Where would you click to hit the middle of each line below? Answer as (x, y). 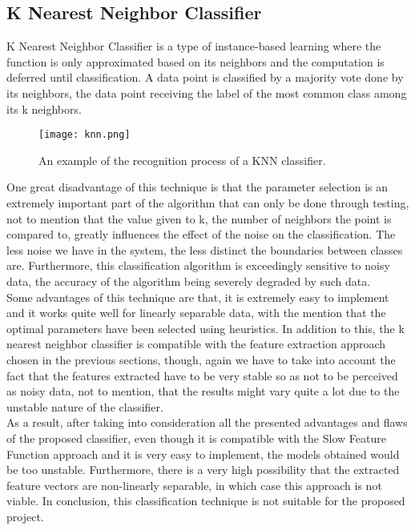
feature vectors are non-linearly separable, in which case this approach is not (194, 485)
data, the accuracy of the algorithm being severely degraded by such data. (189, 281)
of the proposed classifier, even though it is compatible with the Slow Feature (196, 438)
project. (25, 516)
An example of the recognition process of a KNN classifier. (182, 160)
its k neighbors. (44, 108)
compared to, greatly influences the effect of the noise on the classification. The (201, 234)
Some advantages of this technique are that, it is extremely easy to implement (198, 297)
